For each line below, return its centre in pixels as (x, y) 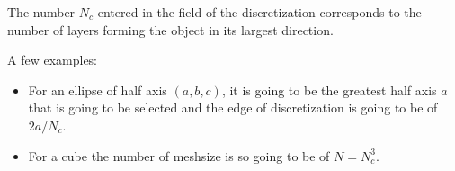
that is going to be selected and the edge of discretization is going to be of (233, 108)
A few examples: (53, 60)
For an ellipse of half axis (98, 90)
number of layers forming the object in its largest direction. (170, 29)
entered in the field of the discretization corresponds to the (259, 12)
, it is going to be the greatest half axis (329, 90)
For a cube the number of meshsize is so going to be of (179, 155)
